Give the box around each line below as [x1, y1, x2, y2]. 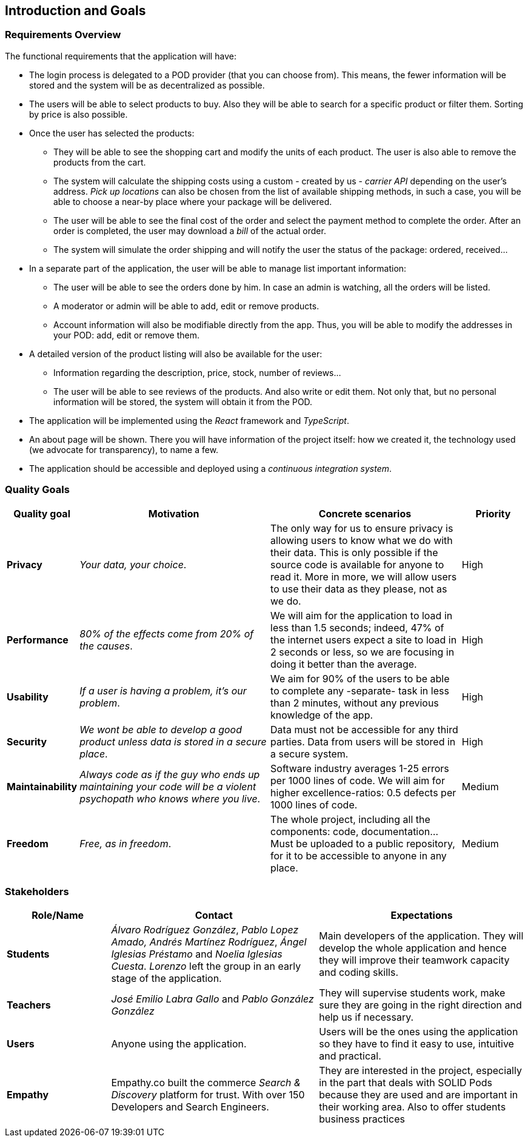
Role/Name [32, 909, 84, 922]
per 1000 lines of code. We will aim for [270, 774, 445, 787]
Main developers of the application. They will [319, 930, 524, 942]
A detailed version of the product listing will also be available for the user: [29, 348, 322, 359]
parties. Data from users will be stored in [270, 735, 456, 748]
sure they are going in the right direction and [319, 999, 522, 1012]
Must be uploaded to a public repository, [270, 837, 455, 850]
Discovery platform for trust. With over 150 [111, 1089, 305, 1101]
